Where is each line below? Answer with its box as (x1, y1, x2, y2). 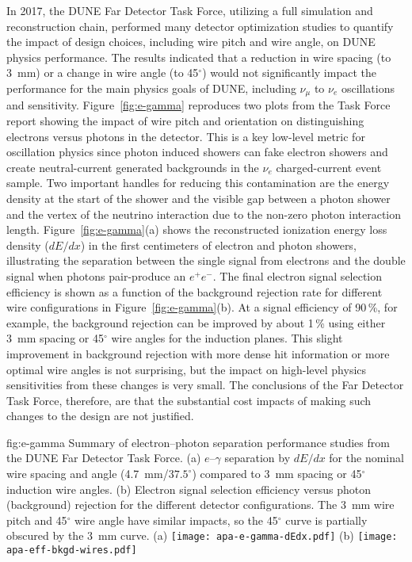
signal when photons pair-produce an (6, 267, 186, 284)
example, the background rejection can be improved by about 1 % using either (6, 314, 386, 331)
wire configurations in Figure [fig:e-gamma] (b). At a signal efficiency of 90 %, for (6, 299, 398, 315)
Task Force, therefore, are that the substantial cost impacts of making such (6, 392, 372, 408)
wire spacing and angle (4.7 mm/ (6, 465, 169, 482)
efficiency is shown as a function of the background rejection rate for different (6, 283, 383, 300)
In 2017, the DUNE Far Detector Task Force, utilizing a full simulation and (6, 2, 373, 18)
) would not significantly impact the (202, 64, 376, 81)
